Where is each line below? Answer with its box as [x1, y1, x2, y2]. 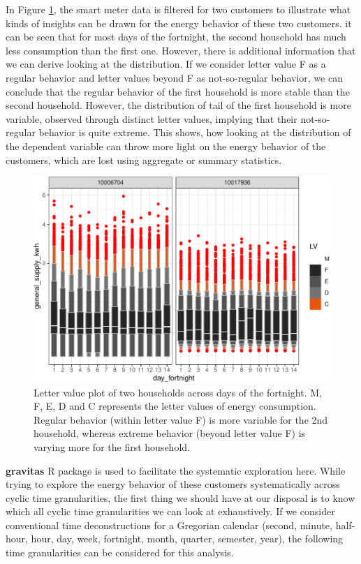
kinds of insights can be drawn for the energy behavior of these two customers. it [6, 15, 352, 30]
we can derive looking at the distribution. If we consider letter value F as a [6, 57, 326, 71]
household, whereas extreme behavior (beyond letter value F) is [34, 426, 306, 440]
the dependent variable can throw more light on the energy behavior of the [6, 138, 326, 153]
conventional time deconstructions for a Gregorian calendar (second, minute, [6, 517, 332, 532]
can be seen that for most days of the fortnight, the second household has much [6, 29, 346, 44]
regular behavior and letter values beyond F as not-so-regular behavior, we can [6, 70, 343, 84]
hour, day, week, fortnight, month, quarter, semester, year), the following [31, 531, 344, 546]
